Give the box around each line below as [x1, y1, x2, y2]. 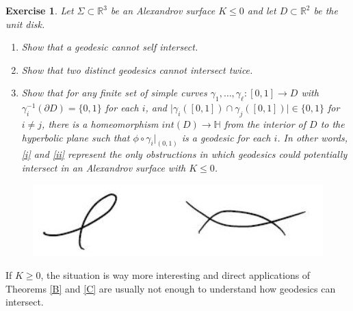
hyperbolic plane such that [21, 130, 130, 144]
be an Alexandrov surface [110, 3, 215, 17]
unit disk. [5, 16, 45, 31]
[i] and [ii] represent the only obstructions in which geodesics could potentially [21, 147, 348, 161]
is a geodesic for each [181, 130, 271, 144]
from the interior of [224, 116, 306, 131]
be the [313, 3, 338, 17]
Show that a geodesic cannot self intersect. [21, 40, 198, 54]
